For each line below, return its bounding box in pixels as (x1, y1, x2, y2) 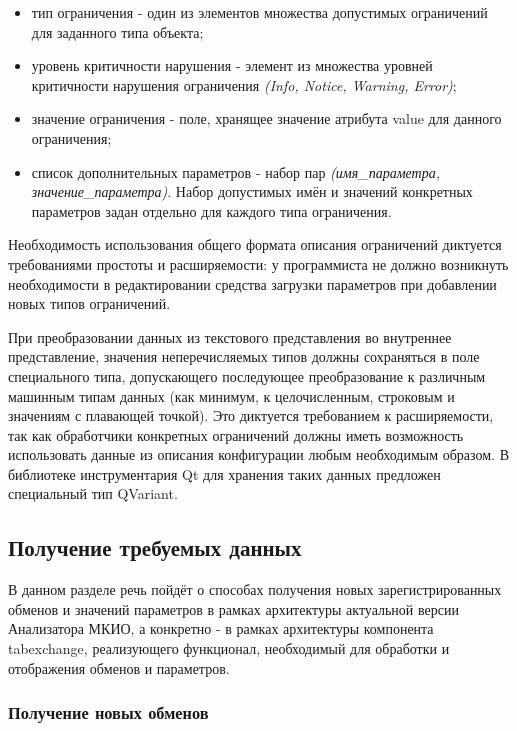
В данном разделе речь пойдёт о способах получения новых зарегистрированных (8, 579, 502, 600)
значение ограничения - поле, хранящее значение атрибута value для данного (31, 108, 502, 129)
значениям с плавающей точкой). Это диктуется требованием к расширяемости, (8, 405, 494, 426)
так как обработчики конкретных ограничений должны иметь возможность (8, 424, 464, 445)
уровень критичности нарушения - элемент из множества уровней (31, 55, 433, 76)
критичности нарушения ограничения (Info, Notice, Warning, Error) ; (31, 74, 457, 95)
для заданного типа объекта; (31, 21, 204, 42)
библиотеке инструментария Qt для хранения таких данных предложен (8, 463, 441, 484)
